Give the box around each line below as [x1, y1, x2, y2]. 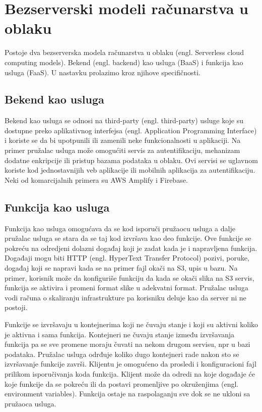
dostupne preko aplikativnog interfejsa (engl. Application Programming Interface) [5, 125, 257, 135]
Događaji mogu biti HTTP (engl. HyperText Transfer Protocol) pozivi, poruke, [5, 252, 249, 263]
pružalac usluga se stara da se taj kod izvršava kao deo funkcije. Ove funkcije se [5, 233, 251, 243]
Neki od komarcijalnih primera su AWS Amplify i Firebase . [5, 174, 188, 185]
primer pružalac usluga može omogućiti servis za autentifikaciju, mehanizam [5, 145, 240, 156]
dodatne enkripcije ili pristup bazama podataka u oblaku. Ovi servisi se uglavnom [5, 154, 258, 165]
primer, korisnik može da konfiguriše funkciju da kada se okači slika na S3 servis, [5, 272, 254, 283]
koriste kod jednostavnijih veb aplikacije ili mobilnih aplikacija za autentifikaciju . [5, 165, 255, 175]
